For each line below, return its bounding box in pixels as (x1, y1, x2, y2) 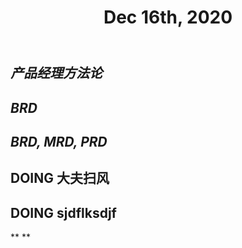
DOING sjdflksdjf (10, 204, 117, 221)
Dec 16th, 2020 (103, 6, 233, 29)
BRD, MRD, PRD (10, 133, 108, 150)
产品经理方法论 (10, 65, 103, 82)
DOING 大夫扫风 (10, 170, 110, 187)
